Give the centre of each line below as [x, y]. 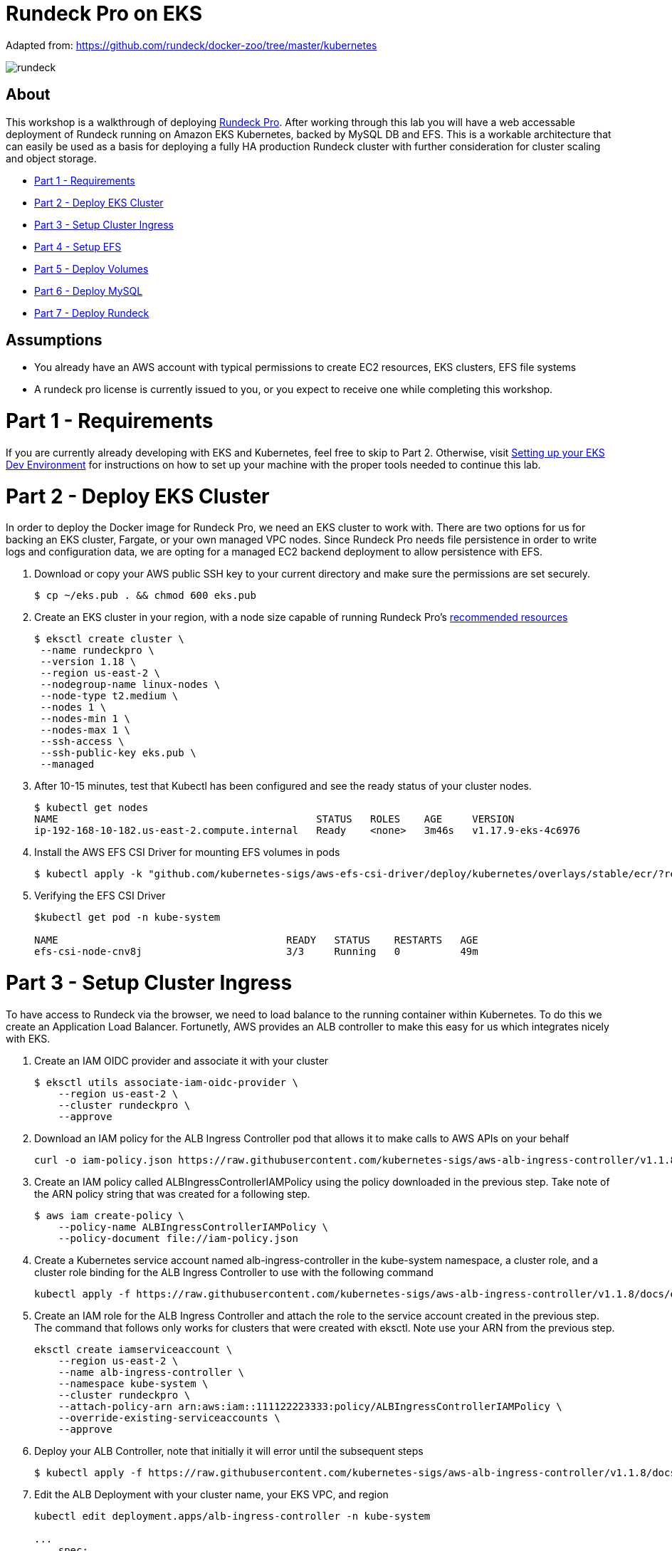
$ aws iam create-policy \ [109, 1215]
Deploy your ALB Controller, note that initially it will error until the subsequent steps [229, 1451]
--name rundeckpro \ [97, 651]
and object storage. [51, 158]
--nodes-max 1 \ [85, 730]
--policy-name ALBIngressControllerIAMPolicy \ [193, 1227]
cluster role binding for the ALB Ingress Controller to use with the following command [234, 1272]
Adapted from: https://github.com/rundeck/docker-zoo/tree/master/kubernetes [191, 45]
